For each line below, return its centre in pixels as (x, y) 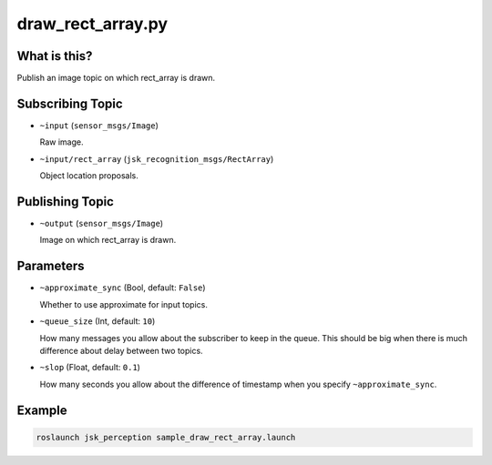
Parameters (51, 266)
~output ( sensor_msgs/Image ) (102, 224)
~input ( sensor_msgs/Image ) (99, 125)
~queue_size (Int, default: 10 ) (97, 321)
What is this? (55, 56)
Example (42, 410)
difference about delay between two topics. (122, 350)
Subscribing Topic (70, 103)
